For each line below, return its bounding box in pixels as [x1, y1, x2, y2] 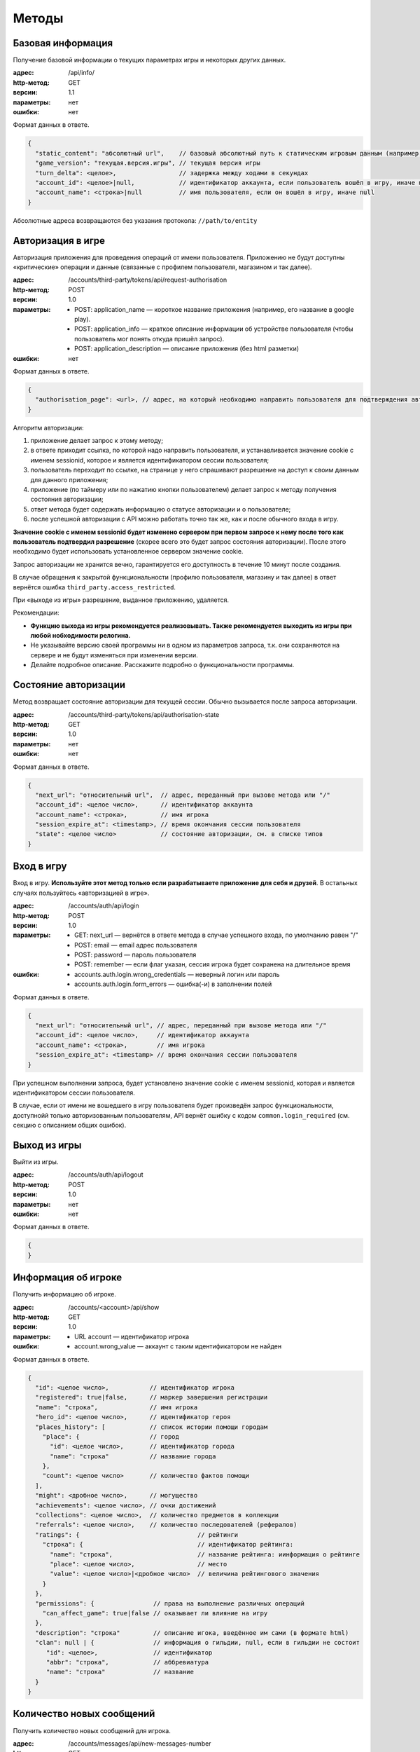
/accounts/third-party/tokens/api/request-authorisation [68, 275, 227, 284]
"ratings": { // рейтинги [35, 1531, 239, 1538]
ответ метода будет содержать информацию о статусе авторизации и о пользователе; [30, 505, 291, 513]
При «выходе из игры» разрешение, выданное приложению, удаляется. [13, 596, 230, 604]
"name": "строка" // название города [50, 1452, 216, 1460]
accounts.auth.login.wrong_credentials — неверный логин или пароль [74, 970, 280, 978]
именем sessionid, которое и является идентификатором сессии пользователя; [30, 456, 269, 464]
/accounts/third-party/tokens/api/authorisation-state [68, 710, 220, 718]
